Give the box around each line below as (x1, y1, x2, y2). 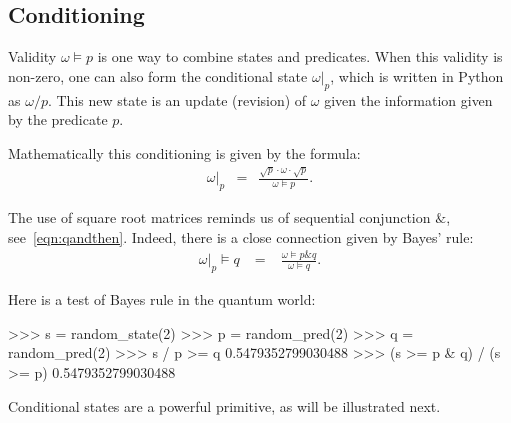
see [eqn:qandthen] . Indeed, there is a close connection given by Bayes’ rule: (8, 226, 474, 247)
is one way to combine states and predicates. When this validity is (97, 46, 503, 67)
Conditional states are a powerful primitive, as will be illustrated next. (8, 395, 441, 416)
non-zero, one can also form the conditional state (8, 65, 308, 86)
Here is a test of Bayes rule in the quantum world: (8, 289, 316, 310)
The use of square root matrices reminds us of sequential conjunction (8, 206, 431, 227)
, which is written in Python (330, 65, 504, 86)
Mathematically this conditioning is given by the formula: (8, 142, 361, 163)
